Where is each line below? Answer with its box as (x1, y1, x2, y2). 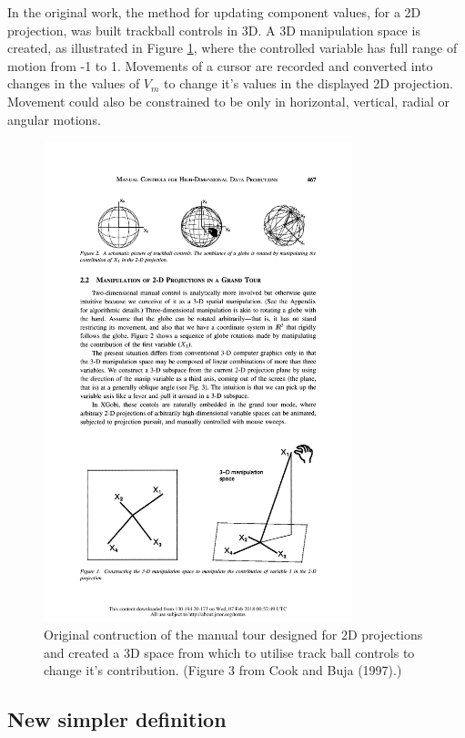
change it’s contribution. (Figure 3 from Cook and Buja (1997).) (44, 661, 402, 680)
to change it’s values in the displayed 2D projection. (164, 74, 453, 93)
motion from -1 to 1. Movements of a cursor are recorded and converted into (7, 56, 433, 75)
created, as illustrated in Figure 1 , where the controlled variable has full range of (7, 38, 458, 57)
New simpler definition (7, 705, 227, 733)
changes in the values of (7, 74, 140, 93)
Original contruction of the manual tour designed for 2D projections (44, 625, 423, 644)
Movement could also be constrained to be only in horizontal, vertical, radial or (7, 91, 450, 110)
